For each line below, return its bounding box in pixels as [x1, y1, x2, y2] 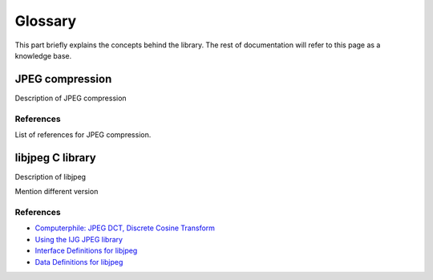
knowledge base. [14, 51, 72, 60]
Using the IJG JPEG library [34, 234, 123, 244]
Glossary [14, 12, 77, 30]
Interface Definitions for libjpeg [34, 246, 138, 256]
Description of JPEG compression [14, 93, 127, 103]
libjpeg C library [14, 151, 96, 164]
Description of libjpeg [14, 172, 87, 181]
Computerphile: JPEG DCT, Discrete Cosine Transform [34, 223, 216, 233]
